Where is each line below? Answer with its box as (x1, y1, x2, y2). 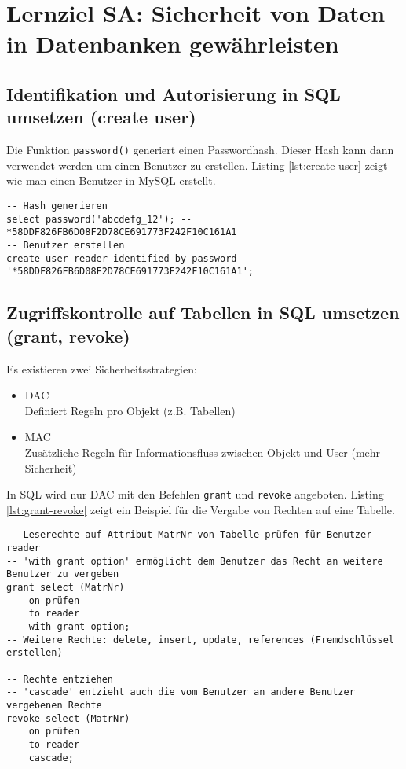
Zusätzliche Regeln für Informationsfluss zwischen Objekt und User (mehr (24, 443, 381, 460)
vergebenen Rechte (6, 699, 102, 711)
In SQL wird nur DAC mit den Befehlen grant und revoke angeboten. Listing (6, 486, 384, 502)
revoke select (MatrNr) (6, 712, 130, 724)
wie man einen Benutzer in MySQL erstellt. (6, 172, 216, 189)
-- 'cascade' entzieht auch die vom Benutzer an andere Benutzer (6, 686, 355, 698)
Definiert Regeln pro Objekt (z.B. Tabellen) (24, 402, 236, 418)
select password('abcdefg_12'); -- (6, 213, 192, 225)
